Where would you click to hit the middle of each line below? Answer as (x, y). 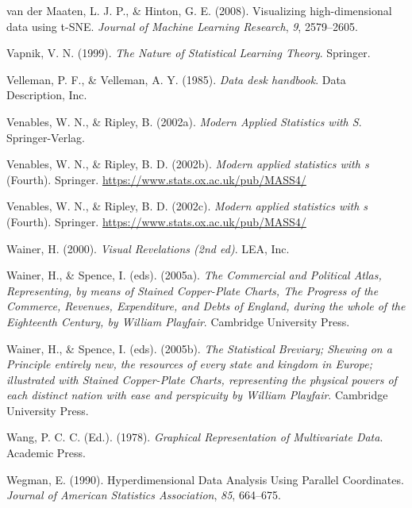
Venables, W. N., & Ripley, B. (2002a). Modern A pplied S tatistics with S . (184, 121)
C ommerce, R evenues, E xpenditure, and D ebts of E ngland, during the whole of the (206, 306)
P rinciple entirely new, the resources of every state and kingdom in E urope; (189, 364)
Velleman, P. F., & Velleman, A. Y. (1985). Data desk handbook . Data (176, 79)
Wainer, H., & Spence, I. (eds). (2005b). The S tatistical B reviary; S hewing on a (199, 348)
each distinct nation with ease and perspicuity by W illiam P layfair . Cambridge (197, 395)
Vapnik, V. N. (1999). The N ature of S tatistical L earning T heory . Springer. (189, 53)
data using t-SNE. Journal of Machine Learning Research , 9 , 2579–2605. (182, 26)
